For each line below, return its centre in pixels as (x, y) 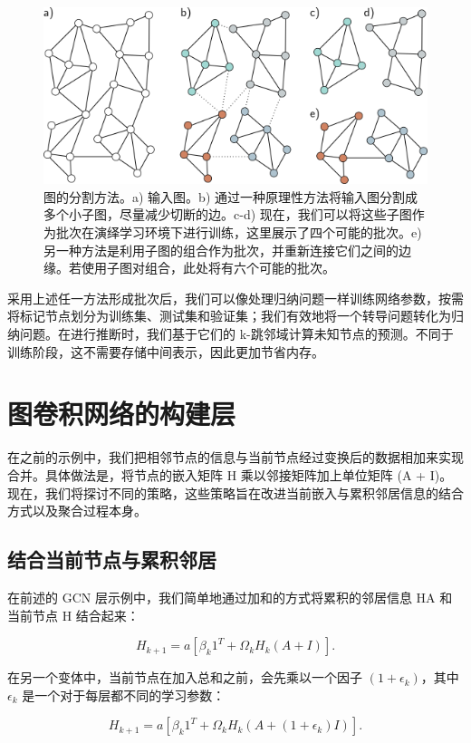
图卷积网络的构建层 (122, 414)
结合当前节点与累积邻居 (112, 560)
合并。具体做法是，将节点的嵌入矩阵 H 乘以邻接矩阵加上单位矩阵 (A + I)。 (230, 474)
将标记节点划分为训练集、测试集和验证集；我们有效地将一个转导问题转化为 (229, 316)
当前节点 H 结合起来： (73, 615)
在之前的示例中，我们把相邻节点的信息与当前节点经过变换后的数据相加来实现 (235, 457)
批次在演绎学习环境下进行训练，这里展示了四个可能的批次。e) (239, 232)
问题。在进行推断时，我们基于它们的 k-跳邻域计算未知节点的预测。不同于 (236, 334)
